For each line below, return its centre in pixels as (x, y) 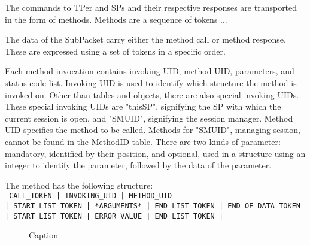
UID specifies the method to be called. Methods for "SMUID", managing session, (153, 130)
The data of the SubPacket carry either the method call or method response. (145, 39)
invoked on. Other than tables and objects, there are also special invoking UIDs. (152, 94)
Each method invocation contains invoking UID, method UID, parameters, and (150, 71)
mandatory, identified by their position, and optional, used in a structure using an (155, 153)
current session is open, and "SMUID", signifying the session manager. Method (149, 118)
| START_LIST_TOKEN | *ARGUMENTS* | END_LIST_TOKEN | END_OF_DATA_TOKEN (153, 206)
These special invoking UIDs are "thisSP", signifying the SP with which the (143, 106)
